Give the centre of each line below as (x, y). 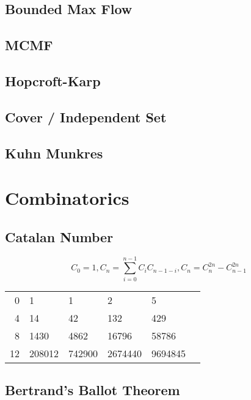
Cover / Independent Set (86, 117)
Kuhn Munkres (54, 153)
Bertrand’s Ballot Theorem (93, 390)
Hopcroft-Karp (53, 80)
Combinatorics (67, 198)
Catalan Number (59, 236)
